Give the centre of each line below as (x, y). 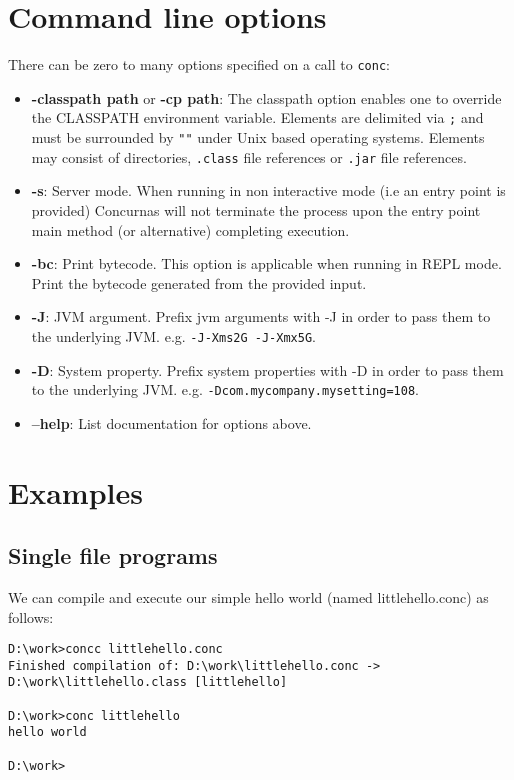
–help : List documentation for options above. (171, 422)
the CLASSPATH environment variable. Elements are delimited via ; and (257, 117)
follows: (31, 616)
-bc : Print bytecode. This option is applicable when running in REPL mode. (266, 263)
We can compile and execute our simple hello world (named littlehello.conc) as (248, 596)
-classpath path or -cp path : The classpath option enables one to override (266, 97)
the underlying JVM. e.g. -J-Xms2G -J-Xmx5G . (173, 335)
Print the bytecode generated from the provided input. (199, 282)
